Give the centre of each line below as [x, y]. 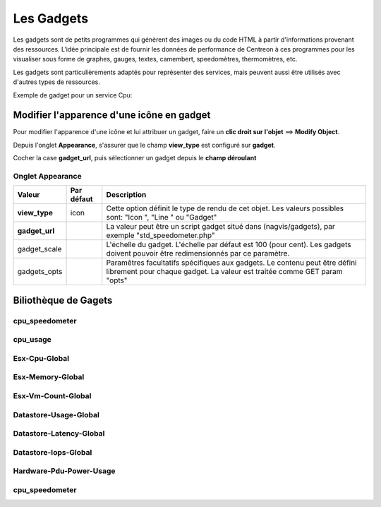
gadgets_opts [40, 272]
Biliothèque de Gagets [63, 300]
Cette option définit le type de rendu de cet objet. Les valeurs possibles [225, 208]
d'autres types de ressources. [56, 82]
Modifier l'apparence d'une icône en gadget [112, 115]
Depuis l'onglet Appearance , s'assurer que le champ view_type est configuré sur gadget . [144, 145]
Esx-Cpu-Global [41, 358]
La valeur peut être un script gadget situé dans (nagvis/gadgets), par [220, 227]
